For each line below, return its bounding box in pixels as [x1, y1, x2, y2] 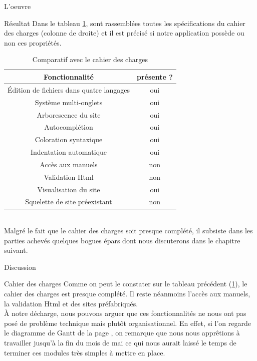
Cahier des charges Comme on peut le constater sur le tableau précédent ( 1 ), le [4, 278, 247, 289]
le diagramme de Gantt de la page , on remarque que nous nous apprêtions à [4, 327, 240, 338]
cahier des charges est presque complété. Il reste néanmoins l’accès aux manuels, [4, 288, 250, 299]
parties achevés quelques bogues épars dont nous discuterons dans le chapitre [4, 235, 240, 245]
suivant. [4, 245, 28, 255]
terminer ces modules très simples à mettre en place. [4, 347, 165, 357]
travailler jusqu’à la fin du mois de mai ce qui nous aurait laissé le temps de [4, 337, 236, 348]
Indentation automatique [30, 147, 107, 157]
